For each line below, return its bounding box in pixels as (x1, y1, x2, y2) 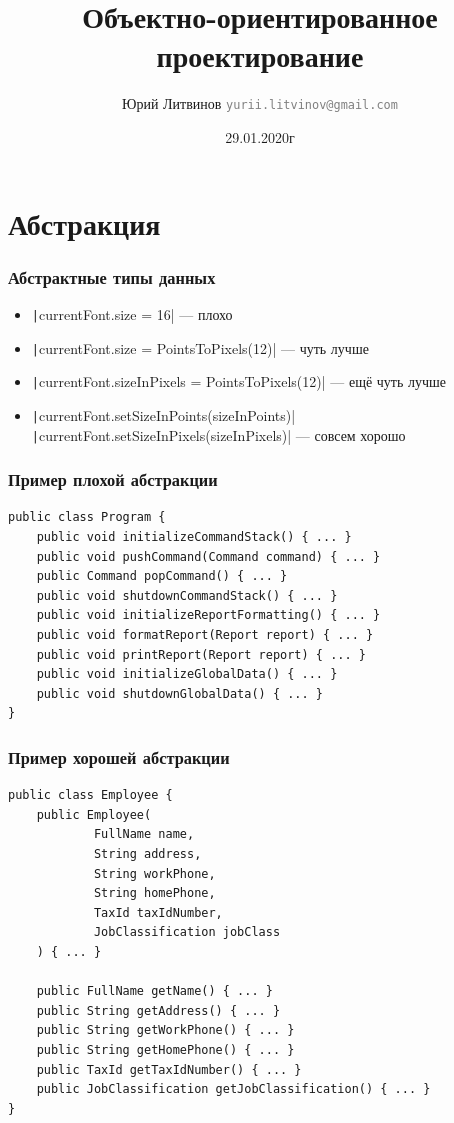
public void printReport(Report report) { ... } (36, 647, 366, 662)
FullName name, (93, 827, 195, 842)
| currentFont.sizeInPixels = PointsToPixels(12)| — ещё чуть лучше (31, 371, 447, 392)
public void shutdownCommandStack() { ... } (36, 588, 338, 603)
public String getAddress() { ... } (36, 1003, 281, 1018)
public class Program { (8, 510, 166, 525)
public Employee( (36, 807, 152, 822)
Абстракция (8, 202, 161, 243)
